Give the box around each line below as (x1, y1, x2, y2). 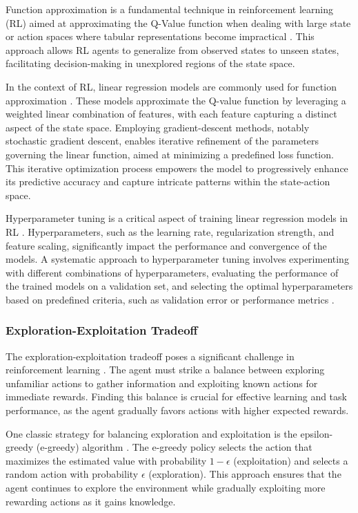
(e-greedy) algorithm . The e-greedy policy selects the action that (36, 440, 312, 454)
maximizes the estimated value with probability (6, 453, 207, 467)
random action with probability (6, 467, 139, 481)
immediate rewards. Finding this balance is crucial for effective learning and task (6, 389, 347, 404)
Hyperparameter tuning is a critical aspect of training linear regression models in (6, 211, 348, 225)
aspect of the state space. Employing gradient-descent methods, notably (6, 120, 310, 134)
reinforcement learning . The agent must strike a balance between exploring (6, 362, 325, 377)
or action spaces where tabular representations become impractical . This (6, 29, 315, 44)
